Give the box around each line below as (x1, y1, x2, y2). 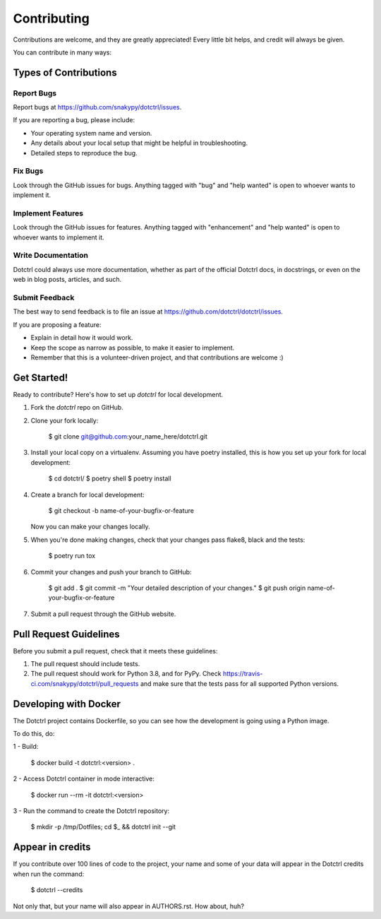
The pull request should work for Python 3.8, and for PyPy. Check (30, 670, 222, 678)
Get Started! (13, 372, 68, 384)
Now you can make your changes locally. (30, 523, 150, 531)
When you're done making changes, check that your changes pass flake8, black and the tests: (30, 535, 306, 544)
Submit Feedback (13, 293, 75, 303)
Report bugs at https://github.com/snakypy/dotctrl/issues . (13, 103, 182, 112)
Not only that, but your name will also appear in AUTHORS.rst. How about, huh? (13, 901, 245, 911)
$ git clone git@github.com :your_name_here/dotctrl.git (48, 432, 208, 441)
